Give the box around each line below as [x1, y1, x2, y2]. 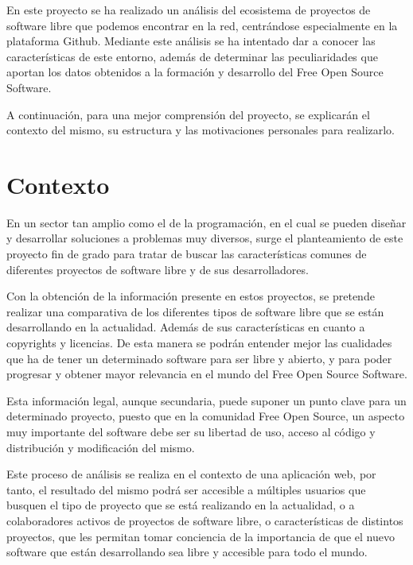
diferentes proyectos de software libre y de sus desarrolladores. [6, 261, 309, 277]
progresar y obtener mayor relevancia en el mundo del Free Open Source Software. [6, 366, 407, 382]
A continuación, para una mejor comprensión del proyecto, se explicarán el [6, 106, 370, 122]
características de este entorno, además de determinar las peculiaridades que [6, 48, 378, 64]
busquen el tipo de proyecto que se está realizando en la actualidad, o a [6, 497, 355, 513]
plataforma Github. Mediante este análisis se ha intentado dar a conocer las [6, 33, 376, 49]
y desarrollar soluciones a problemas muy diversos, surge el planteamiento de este [6, 230, 403, 246]
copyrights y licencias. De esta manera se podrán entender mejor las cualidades [6, 335, 392, 351]
